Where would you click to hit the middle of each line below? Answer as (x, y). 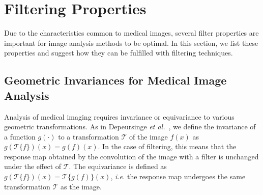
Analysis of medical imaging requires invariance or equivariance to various (119, 116)
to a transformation (89, 136)
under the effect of (33, 166)
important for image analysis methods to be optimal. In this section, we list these (131, 43)
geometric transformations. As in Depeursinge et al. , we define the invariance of (130, 127)
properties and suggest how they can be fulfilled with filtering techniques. (119, 53)
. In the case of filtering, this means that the (167, 146)
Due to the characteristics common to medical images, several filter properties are (131, 33)
